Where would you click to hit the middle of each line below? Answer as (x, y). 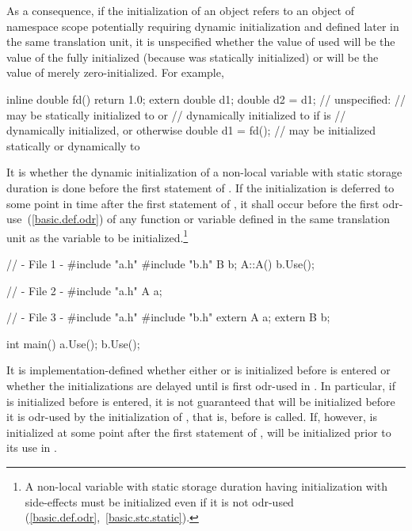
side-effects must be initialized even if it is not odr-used (159, 501)
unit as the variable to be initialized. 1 (97, 236)
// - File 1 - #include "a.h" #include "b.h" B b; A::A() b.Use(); (160, 263)
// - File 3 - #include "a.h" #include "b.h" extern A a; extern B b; (168, 317)
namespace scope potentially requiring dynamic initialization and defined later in (203, 26)
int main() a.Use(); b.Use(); (73, 343)
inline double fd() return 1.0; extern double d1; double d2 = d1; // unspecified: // (206, 99)
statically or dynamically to (73, 145)
